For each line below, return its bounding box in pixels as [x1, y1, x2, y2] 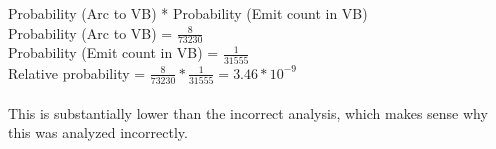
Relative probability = [8, 62, 146, 83]
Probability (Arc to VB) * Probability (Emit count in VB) [8, 3, 368, 23]
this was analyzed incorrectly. [8, 122, 188, 143]
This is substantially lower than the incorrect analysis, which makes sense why [8, 102, 488, 123]
